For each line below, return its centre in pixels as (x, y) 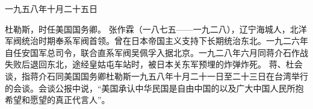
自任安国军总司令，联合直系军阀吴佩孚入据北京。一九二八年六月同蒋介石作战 (156, 52)
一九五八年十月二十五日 (51, 8)
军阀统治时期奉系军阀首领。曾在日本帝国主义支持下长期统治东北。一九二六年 (156, 41)
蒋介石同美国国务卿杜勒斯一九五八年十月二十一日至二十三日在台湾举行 (169, 76)
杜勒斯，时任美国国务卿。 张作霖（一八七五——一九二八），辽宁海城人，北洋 (156, 29)
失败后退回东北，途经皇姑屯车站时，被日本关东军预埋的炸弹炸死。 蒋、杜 (150, 64)
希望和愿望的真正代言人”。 (57, 100)
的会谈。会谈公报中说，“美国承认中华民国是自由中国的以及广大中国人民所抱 (154, 88)
